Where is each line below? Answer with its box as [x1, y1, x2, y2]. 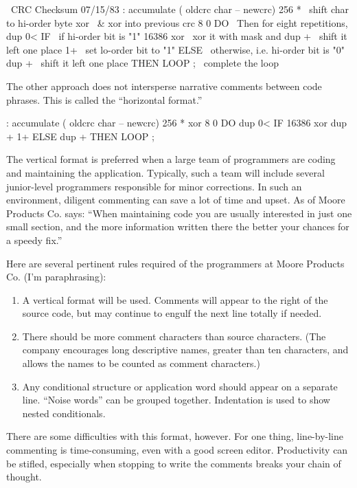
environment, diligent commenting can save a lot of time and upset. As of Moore [6, 192, 345, 207]
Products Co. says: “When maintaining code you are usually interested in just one [6, 206, 352, 220]
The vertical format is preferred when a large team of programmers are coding [6, 152, 336, 166]
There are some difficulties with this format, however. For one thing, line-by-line [6, 429, 343, 443]
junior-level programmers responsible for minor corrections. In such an [6, 179, 302, 193]
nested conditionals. [22, 406, 106, 420]
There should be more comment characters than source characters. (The [22, 329, 326, 343]
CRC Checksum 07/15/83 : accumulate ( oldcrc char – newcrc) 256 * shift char [10, 2, 349, 16]
